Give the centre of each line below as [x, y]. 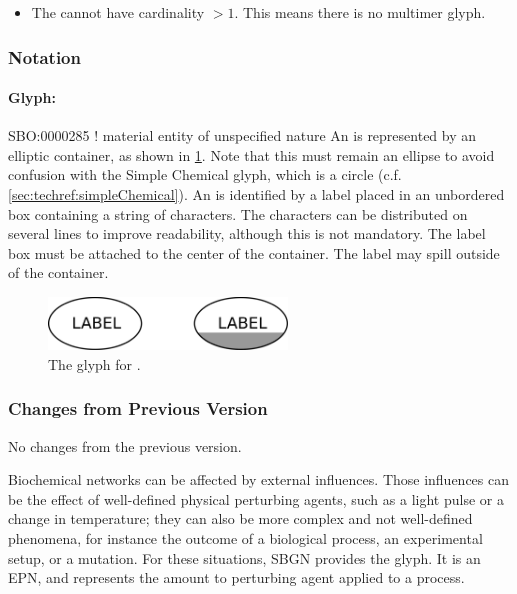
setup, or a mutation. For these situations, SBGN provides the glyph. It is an [244, 557]
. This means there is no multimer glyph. [360, 12]
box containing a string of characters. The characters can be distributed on [238, 213]
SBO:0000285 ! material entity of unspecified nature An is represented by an [242, 135]
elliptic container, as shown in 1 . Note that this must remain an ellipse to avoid [251, 154]
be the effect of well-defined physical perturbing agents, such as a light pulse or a [256, 498]
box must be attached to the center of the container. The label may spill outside [254, 252]
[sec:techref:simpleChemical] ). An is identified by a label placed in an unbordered [256, 194]
